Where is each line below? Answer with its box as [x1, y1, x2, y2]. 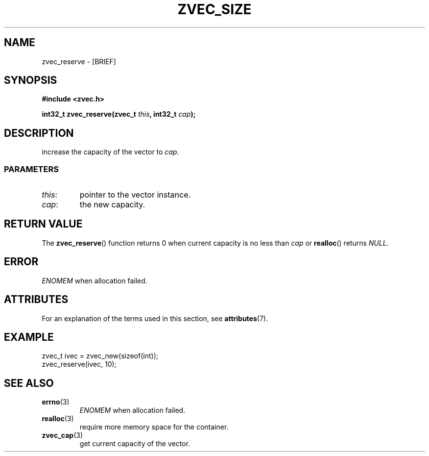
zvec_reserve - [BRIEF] [42, 57, 116, 66]
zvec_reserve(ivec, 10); [42, 360, 117, 369]
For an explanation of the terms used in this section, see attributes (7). [42, 314, 268, 323]
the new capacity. [79, 200, 145, 210]
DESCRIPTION [4, 127, 74, 139]
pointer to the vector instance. [79, 190, 191, 200]
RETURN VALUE [4, 218, 83, 230]
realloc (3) [42, 414, 74, 423]
